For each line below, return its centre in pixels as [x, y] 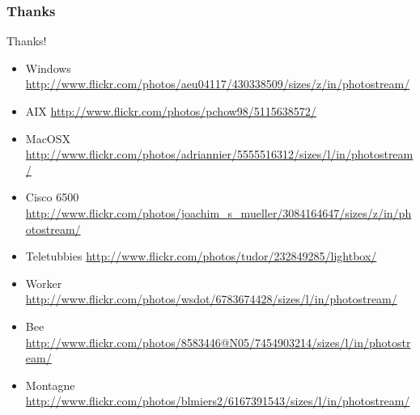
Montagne [50, 385]
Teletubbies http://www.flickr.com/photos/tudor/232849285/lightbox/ [201, 256]
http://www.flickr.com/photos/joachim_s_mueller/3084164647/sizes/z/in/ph [218, 212]
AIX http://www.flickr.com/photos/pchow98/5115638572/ [171, 111]
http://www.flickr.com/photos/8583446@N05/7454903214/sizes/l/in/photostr [218, 342]
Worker [44, 283]
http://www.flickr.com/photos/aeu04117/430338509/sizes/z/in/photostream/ [218, 84]
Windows [48, 68]
